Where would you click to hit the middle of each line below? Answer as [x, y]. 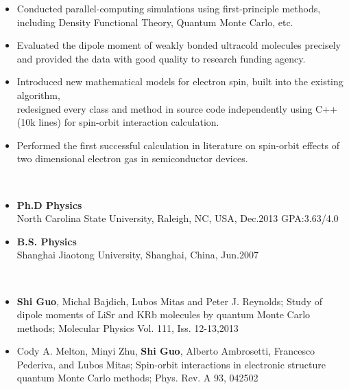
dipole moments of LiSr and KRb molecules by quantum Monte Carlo [164, 314]
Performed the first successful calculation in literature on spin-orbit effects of [178, 145]
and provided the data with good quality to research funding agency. [161, 58]
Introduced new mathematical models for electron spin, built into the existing [180, 81]
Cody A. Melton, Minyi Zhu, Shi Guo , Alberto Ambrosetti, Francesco [166, 351]
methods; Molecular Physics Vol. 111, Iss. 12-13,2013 [128, 327]
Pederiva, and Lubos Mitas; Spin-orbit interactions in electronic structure [171, 364]
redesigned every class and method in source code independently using [165, 108]
